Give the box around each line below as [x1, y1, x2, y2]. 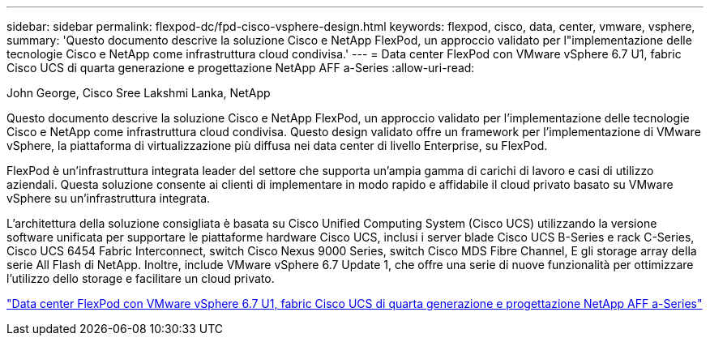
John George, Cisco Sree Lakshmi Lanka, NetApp [6, 86, 271, 100]
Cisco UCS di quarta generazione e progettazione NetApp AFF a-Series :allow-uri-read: [6, 61, 475, 75]
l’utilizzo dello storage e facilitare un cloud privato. [6, 271, 275, 285]
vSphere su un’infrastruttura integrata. [6, 191, 211, 205]
